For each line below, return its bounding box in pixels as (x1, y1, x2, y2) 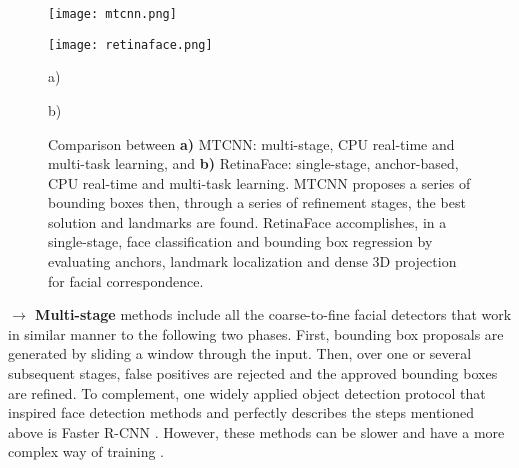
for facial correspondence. (48, 270, 204, 291)
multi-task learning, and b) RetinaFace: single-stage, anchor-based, (48, 153, 459, 174)
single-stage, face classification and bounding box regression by (48, 231, 433, 252)
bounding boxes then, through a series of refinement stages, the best (48, 192, 466, 213)
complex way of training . (8, 441, 165, 462)
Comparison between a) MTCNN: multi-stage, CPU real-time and (48, 133, 455, 154)
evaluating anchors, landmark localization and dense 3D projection (48, 251, 457, 272)
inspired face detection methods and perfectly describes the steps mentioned (8, 402, 475, 423)
